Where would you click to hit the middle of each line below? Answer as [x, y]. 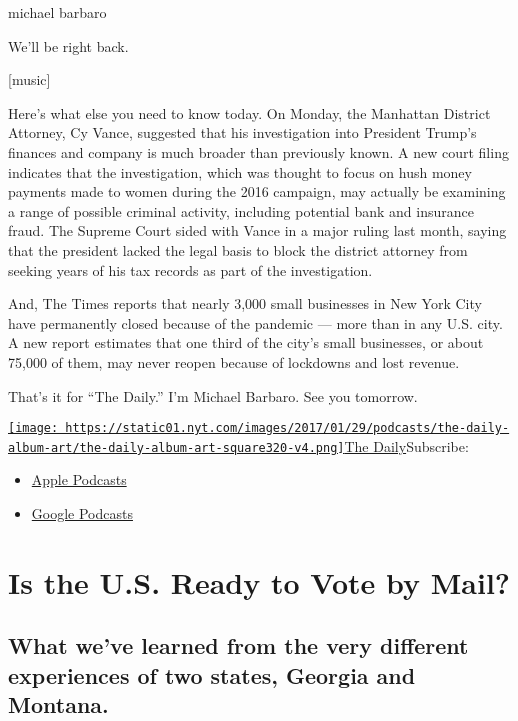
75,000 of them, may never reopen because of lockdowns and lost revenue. [234, 361]
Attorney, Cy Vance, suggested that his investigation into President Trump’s [242, 132]
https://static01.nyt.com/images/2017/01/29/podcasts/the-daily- [287, 428]
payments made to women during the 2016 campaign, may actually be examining [257, 191]
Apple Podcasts [79, 479]
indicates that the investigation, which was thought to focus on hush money [240, 171]
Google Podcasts [82, 513]
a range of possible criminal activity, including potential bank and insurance [241, 210]
